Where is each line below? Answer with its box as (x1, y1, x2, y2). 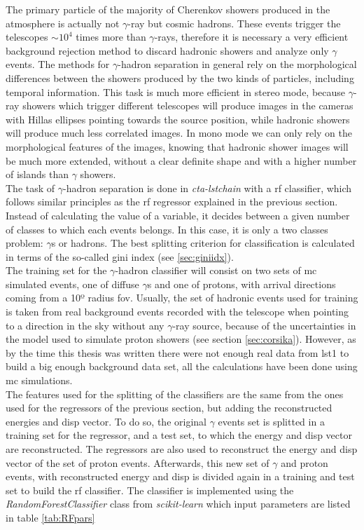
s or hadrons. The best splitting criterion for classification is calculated (51, 236, 355, 250)
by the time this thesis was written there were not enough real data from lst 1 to (6, 345, 349, 360)
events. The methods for (6, 57, 110, 72)
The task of (6, 180, 55, 195)
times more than (76, 29, 146, 44)
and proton (281, 455, 328, 470)
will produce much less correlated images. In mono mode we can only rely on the (6, 125, 352, 140)
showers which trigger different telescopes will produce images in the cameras (22, 98, 353, 113)
